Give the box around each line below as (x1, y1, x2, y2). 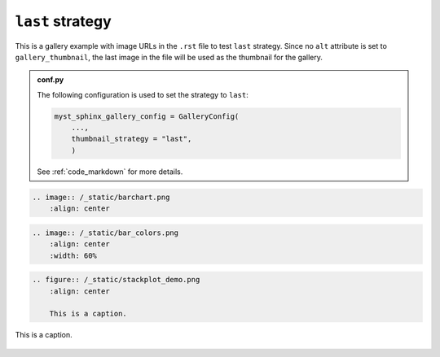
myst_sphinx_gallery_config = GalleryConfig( (54, 111, 240, 121)
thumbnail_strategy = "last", (71, 134, 192, 144)
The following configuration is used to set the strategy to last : (37, 89, 249, 99)
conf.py (37, 75, 64, 85)
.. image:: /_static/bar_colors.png (32, 228, 179, 237)
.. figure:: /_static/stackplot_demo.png (32, 275, 200, 285)
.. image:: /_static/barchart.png (32, 192, 170, 202)
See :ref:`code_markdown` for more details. (37, 167, 183, 176)
